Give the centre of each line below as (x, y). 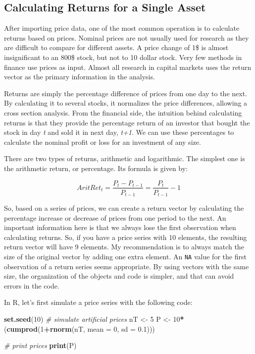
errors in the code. (32, 285)
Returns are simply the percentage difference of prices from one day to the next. (126, 93)
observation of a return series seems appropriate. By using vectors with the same (127, 266)
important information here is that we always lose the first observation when (120, 227)
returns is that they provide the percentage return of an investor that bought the (127, 122)
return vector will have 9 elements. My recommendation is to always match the (124, 247)
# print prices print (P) (40, 345)
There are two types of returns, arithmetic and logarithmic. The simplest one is (125, 158)
